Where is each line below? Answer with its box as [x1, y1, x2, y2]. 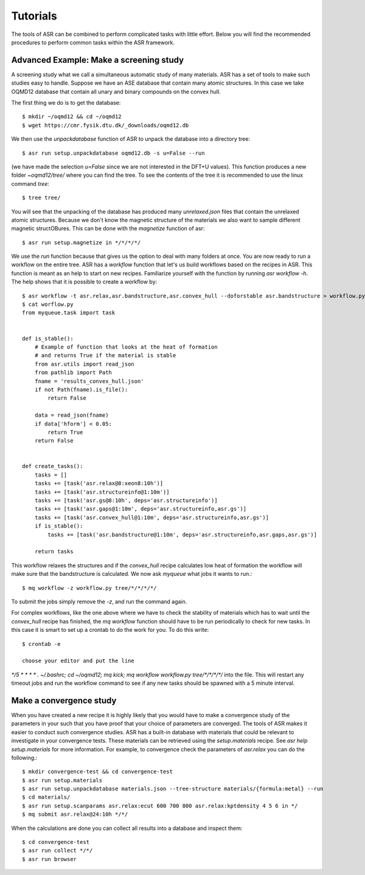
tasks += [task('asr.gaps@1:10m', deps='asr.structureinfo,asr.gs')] [34, 506, 247, 512]
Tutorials [11, 9, 57, 23]
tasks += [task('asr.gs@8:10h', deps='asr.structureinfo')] [34, 497, 218, 504]
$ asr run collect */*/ [22, 847, 93, 854]
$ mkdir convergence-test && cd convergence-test [22, 768, 173, 775]
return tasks [34, 548, 74, 555]
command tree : [11, 180, 50, 187]
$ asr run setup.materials [22, 777, 103, 784]
